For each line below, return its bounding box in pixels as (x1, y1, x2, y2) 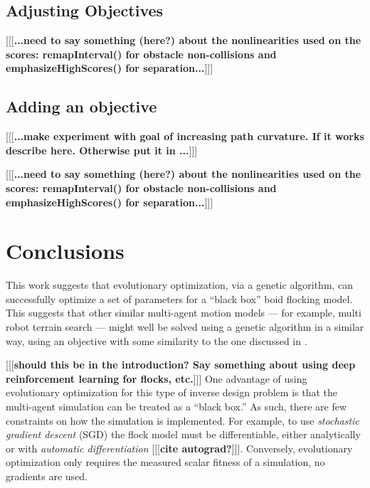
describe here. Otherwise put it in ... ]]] (6, 142, 198, 157)
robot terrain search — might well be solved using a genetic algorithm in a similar (6, 319, 364, 334)
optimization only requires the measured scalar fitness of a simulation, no (6, 455, 325, 470)
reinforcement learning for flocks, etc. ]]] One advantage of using (6, 371, 307, 386)
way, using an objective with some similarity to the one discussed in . (6, 333, 307, 348)
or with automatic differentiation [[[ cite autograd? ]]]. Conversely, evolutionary (6, 440, 353, 455)
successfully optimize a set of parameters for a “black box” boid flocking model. (6, 291, 353, 306)
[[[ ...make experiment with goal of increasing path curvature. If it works (6, 129, 364, 144)
